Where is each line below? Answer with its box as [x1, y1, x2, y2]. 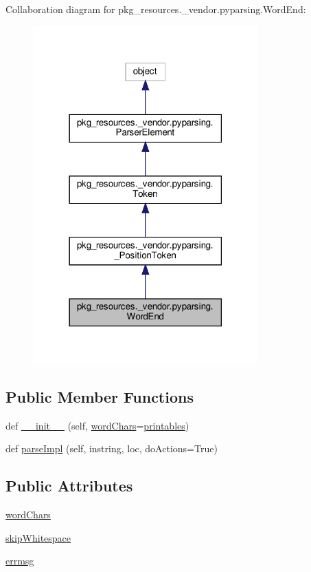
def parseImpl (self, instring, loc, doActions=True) [5, 441, 218, 456]
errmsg [5, 553, 34, 568]
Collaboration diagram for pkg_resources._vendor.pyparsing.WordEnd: [5, 2, 306, 16]
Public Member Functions [5, 385, 194, 407]
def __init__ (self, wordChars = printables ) [5, 418, 189, 432]
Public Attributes [5, 475, 133, 496]
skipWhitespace [5, 530, 71, 544]
